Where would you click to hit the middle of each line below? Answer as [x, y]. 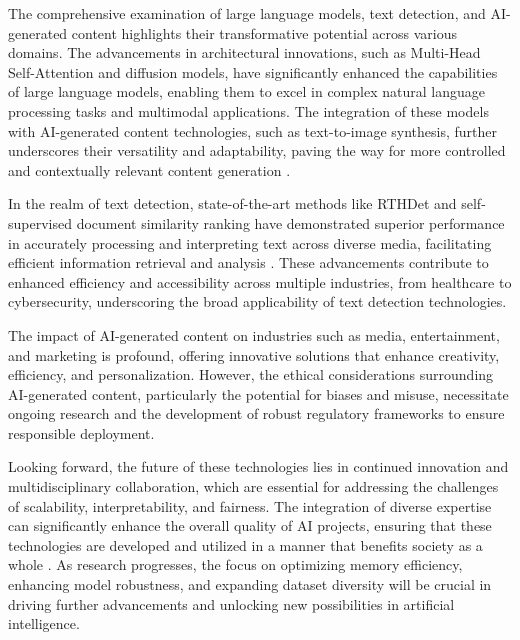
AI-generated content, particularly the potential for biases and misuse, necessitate [258, 393]
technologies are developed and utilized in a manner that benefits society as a [245, 544]
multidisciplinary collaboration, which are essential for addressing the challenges [253, 486]
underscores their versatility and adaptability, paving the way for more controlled [257, 150]
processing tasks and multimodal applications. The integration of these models [248, 110]
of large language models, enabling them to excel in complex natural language [246, 91]
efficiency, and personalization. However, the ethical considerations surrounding [251, 374]
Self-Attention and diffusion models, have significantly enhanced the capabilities [253, 71]
